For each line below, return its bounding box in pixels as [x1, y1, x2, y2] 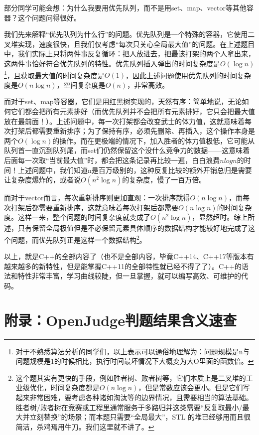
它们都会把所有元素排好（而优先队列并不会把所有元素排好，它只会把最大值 [10, 106, 255, 116]
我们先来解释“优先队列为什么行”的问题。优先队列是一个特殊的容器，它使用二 [4, 29, 255, 39]
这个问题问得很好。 [17, 12, 81, 22]
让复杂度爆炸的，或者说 [4, 174, 81, 185]
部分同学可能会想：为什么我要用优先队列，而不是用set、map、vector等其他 [4, 2, 247, 12]
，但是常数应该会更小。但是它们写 [138, 382, 250, 393]
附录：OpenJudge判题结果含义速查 [4, 309, 237, 330]
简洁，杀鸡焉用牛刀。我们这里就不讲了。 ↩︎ [15, 421, 154, 432]
